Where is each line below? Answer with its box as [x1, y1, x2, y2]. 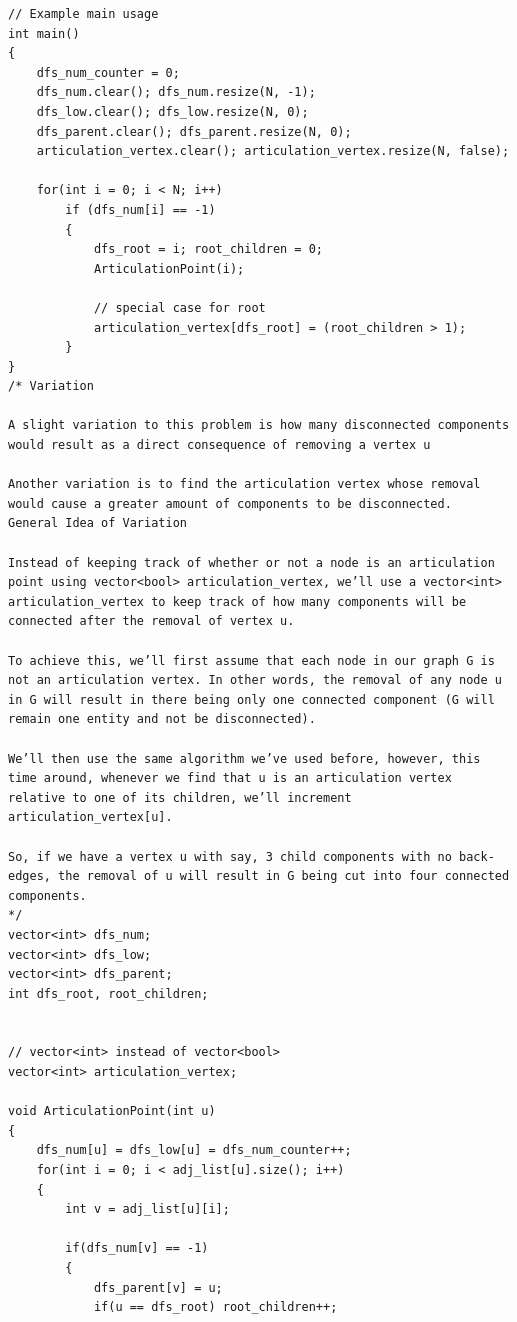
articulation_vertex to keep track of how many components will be [8, 594, 467, 609]
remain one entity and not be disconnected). [8, 712, 316, 727]
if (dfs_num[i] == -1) [65, 202, 216, 217]
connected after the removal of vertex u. [8, 614, 295, 629]
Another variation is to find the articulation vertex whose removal [8, 477, 481, 492]
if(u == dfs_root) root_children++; [93, 1300, 338, 1315]
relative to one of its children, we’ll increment [8, 790, 352, 805]
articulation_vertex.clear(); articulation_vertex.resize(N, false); [36, 144, 510, 159]
